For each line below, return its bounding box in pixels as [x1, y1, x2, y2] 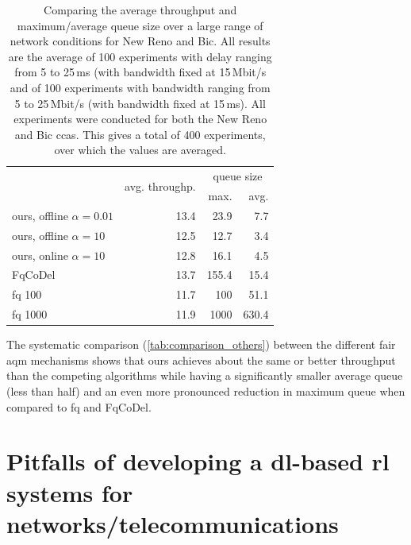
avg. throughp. [125, 177, 196, 194]
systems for [6, 476, 133, 508]
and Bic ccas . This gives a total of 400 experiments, [14, 126, 266, 142]
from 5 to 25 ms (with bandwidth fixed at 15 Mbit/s [14, 64, 267, 80]
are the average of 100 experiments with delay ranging [8, 48, 272, 64]
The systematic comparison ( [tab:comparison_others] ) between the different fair [6, 336, 396, 353]
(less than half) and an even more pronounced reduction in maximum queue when [6, 382, 405, 399]
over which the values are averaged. [54, 141, 226, 158]
